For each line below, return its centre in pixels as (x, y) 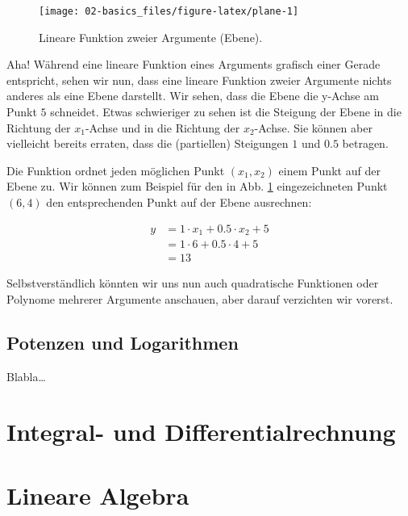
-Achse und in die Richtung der (162, 127)
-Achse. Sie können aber (313, 127)
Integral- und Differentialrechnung (201, 432)
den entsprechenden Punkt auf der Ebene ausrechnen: (179, 202)
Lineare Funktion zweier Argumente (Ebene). (151, 37)
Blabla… (26, 376)
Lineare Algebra (98, 495)
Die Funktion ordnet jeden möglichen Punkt (116, 170)
